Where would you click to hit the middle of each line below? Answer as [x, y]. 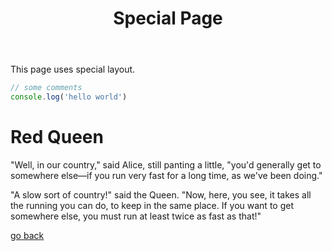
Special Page [168, 18]
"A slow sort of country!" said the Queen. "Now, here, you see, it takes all [161, 194]
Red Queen [57, 137]
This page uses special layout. [73, 69]
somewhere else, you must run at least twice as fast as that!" [136, 216]
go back [27, 235]
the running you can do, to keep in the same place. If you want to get [152, 205]
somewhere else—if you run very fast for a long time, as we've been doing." [166, 175]
